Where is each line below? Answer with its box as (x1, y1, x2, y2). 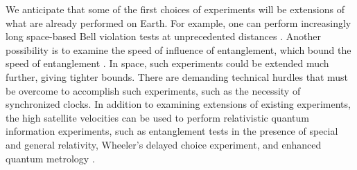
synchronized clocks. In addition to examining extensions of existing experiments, (6, 97, 351, 111)
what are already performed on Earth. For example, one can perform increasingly (6, 15, 351, 30)
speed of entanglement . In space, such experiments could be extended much (6, 56, 329, 70)
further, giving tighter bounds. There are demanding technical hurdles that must (6, 69, 349, 84)
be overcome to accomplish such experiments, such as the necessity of (6, 83, 301, 97)
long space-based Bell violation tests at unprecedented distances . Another (6, 29, 321, 44)
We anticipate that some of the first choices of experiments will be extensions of (6, 2, 345, 16)
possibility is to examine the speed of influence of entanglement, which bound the (6, 42, 351, 57)
